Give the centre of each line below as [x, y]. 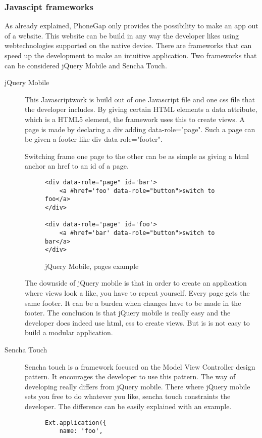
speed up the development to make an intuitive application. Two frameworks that [131, 55]
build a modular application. [69, 332]
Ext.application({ [76, 423]
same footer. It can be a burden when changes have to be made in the [133, 303]
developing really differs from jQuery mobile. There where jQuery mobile [138, 386]
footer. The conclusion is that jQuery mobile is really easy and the [128, 313]
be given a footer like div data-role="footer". [94, 139]
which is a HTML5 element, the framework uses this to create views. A [135, 119]
